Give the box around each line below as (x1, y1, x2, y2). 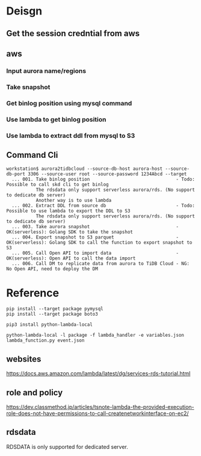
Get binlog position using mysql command (6, 99, 132, 107)
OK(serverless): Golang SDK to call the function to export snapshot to (6, 240, 193, 246)
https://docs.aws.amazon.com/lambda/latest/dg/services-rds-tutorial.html (6, 370, 191, 377)
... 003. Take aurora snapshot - (11, 224, 179, 230)
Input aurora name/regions (6, 66, 86, 75)
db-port (6, 171, 26, 177)
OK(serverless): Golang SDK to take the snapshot (6, 229, 134, 236)
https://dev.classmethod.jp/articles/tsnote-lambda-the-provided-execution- (6, 403, 194, 410)
